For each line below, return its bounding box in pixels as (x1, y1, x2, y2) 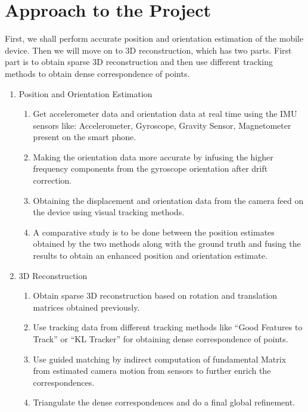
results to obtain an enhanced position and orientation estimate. (33, 249, 267, 262)
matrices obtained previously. (33, 301, 140, 313)
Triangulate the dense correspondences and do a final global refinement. (33, 396, 295, 408)
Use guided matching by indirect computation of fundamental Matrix (33, 352, 287, 365)
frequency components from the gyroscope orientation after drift (33, 162, 268, 175)
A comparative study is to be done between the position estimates (33, 225, 275, 238)
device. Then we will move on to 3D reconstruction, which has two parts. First (5, 44, 292, 56)
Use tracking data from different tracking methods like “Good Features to (33, 321, 303, 333)
